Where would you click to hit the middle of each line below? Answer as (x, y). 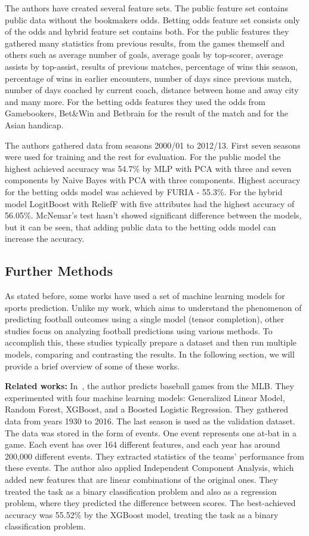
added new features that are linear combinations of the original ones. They (141, 479)
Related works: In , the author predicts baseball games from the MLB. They (149, 386)
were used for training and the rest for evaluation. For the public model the (143, 157)
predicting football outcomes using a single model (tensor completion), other (145, 319)
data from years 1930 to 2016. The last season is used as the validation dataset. (150, 421)
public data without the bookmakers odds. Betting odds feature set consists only (152, 19)
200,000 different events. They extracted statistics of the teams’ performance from (154, 456)
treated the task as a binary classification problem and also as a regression (141, 491)
